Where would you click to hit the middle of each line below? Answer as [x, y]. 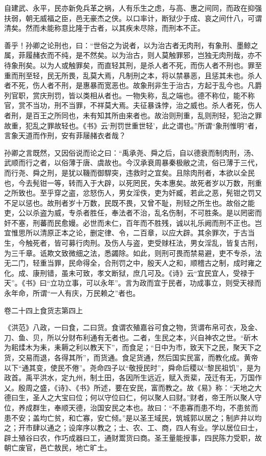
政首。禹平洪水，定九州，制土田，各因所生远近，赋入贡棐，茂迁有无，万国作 [133, 377]
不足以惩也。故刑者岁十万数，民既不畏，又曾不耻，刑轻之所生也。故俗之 [126, 202]
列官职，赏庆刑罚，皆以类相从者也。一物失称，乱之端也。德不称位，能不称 [129, 95]
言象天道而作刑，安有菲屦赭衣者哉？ [65, 135]
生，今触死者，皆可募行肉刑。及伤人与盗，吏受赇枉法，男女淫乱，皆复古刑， [133, 243]
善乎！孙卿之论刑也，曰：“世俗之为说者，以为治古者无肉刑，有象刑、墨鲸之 [131, 45]
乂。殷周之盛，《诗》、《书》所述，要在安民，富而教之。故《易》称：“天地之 [129, 387]
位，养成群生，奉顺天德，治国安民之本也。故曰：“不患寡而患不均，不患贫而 [131, 407]
